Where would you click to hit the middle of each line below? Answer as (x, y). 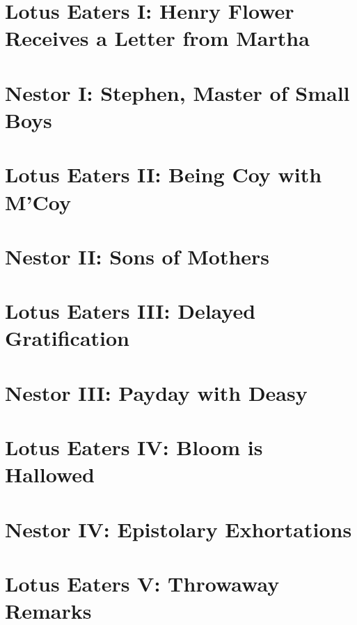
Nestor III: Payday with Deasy (156, 392)
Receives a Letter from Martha (157, 38)
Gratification (67, 338)
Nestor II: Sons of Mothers (137, 256)
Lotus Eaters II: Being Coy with (164, 174)
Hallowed (50, 474)
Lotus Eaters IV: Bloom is (134, 447)
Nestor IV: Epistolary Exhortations (178, 529)
